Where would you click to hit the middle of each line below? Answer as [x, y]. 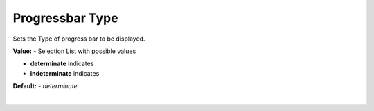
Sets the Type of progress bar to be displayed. [79, 39]
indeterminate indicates [65, 73]
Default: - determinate [45, 86]
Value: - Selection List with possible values [74, 51]
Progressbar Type [65, 18]
